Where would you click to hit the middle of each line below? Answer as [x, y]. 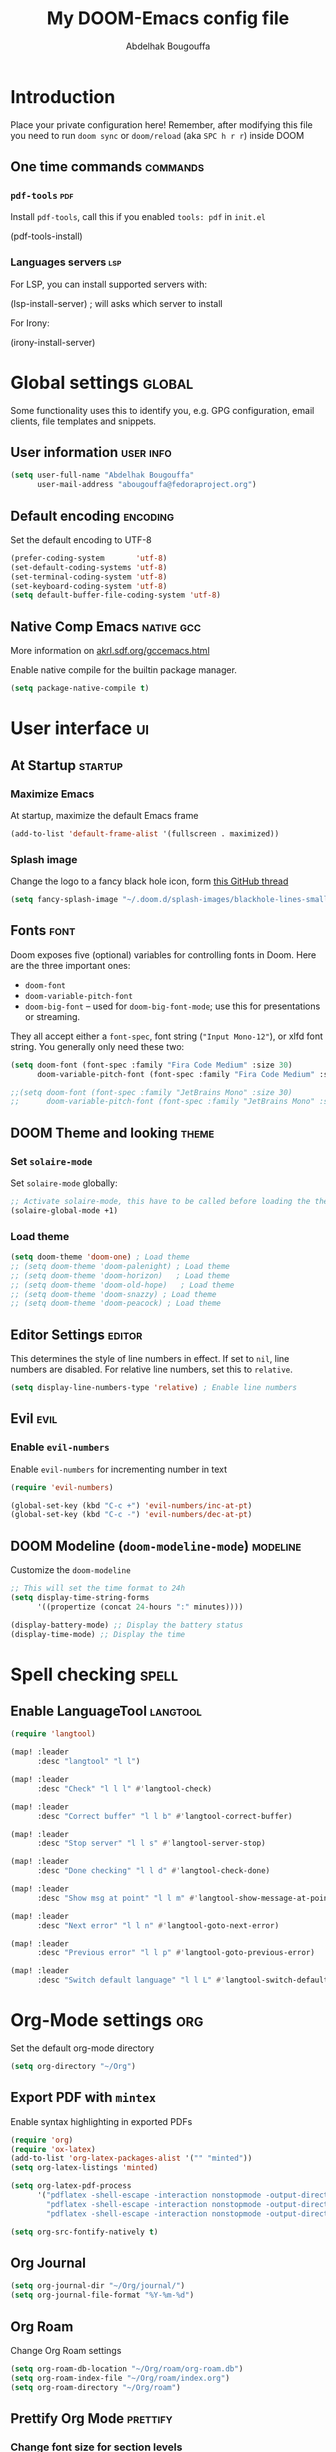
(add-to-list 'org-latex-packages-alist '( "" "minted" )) [131, 2158]
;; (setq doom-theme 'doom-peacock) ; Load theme [116, 1303]
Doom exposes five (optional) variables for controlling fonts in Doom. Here [163, 954]
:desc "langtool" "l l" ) [88, 1762]
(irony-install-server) [53, 342]
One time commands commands [107, 167]
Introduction [63, 96]
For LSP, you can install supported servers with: [109, 284]
